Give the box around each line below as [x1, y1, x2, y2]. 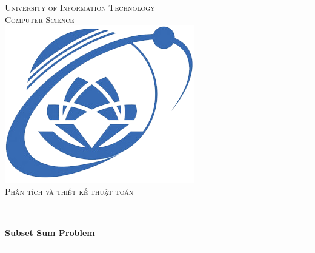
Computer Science [5, 13, 75, 25]
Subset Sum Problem [5, 226, 95, 238]
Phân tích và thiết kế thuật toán [5, 184, 134, 197]
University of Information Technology [5, 1, 155, 13]
